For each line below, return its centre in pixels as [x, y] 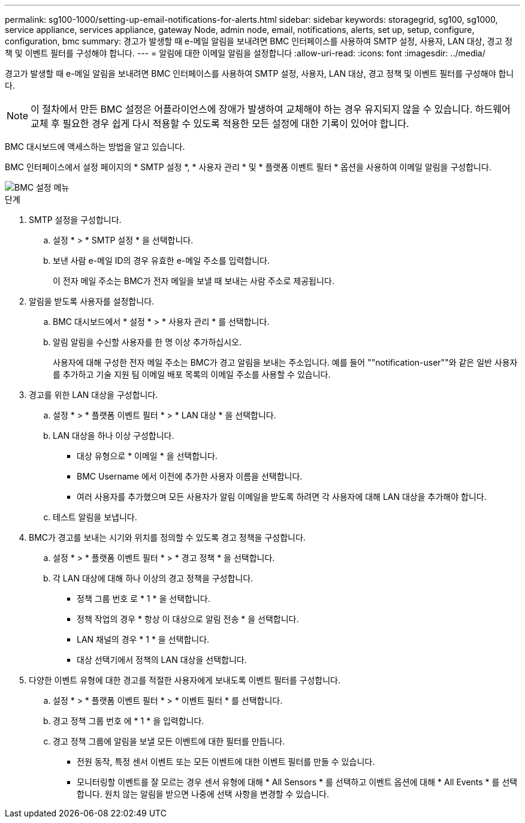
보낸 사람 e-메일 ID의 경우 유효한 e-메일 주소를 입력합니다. [161, 260]
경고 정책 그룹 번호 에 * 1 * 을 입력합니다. [129, 721]
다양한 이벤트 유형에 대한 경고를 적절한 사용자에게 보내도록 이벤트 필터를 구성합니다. [185, 680]
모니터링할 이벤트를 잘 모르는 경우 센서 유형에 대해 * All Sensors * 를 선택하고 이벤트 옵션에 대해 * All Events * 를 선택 [297, 782]
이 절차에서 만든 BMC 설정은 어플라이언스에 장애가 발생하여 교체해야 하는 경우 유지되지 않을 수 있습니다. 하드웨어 [271, 109]
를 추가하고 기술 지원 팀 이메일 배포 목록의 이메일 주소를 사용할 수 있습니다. [192, 374]
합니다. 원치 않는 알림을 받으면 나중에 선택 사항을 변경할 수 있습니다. [203, 794]
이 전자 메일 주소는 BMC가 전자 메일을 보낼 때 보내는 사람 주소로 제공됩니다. [194, 281]
